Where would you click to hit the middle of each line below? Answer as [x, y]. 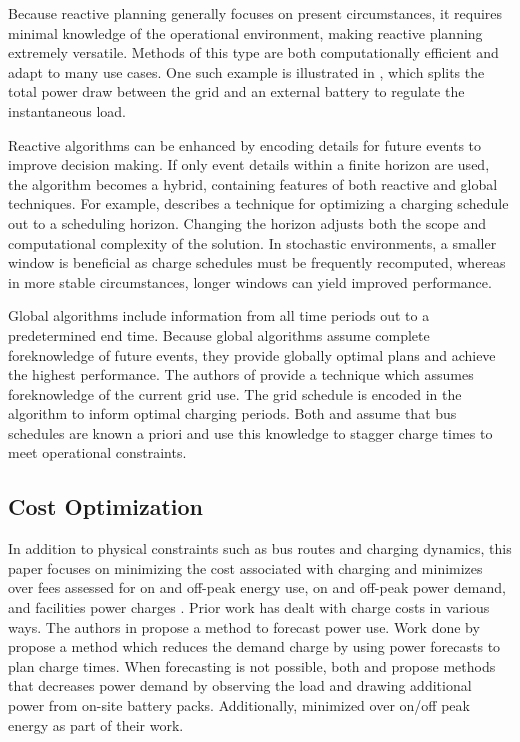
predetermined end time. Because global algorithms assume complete [219, 334]
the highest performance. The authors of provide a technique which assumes [241, 374]
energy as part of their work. [96, 724]
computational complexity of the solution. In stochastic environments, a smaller [252, 242]
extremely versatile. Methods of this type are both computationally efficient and [253, 52]
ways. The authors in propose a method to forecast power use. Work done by [244, 626]
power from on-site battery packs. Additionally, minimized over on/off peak [239, 705]
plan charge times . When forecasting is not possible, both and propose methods [252, 665]
